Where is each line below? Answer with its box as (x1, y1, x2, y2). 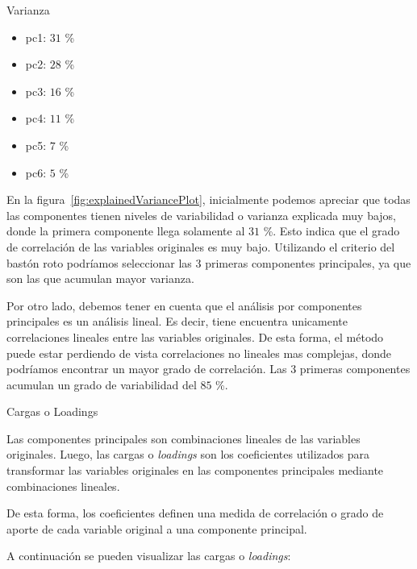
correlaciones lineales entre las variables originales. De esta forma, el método (6, 328, 384, 345)
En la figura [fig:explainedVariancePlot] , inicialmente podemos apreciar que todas (6, 191, 411, 208)
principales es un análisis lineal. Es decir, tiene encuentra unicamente (6, 313, 348, 330)
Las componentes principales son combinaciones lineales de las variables (6, 430, 361, 446)
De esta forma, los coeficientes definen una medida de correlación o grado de (6, 505, 384, 521)
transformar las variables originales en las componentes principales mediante (6, 462, 384, 479)
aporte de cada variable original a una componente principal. (6, 520, 307, 537)
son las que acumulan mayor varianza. (6, 270, 194, 287)
